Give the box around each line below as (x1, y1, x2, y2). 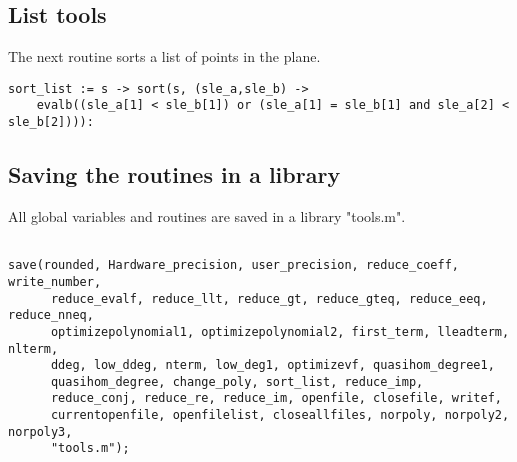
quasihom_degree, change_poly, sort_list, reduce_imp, (50, 374, 424, 389)
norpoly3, (8, 424, 73, 439)
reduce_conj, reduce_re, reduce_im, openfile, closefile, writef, (50, 391, 502, 406)
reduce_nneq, (8, 308, 94, 323)
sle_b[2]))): (8, 115, 94, 130)
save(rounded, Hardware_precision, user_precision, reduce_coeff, (8, 258, 460, 273)
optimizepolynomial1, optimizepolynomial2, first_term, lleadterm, (50, 324, 510, 339)
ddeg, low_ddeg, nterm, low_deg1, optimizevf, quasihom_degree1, (50, 358, 495, 373)
